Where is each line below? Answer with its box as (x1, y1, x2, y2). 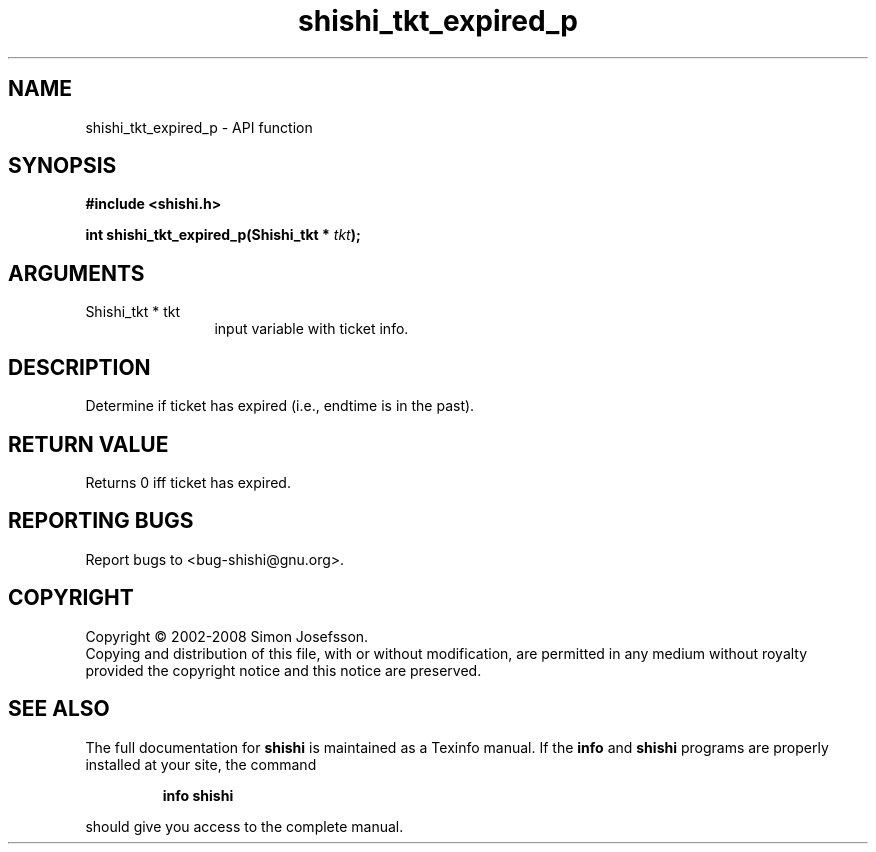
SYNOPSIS (8, 153, 117, 179)
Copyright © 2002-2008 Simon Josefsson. (85, 627, 369, 645)
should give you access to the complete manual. (85, 817, 404, 835)
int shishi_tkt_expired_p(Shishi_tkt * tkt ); (85, 226, 361, 244)
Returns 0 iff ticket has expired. (85, 473, 291, 491)
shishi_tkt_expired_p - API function (85, 118, 313, 136)
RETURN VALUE (8, 431, 169, 457)
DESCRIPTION (8, 354, 151, 380)
